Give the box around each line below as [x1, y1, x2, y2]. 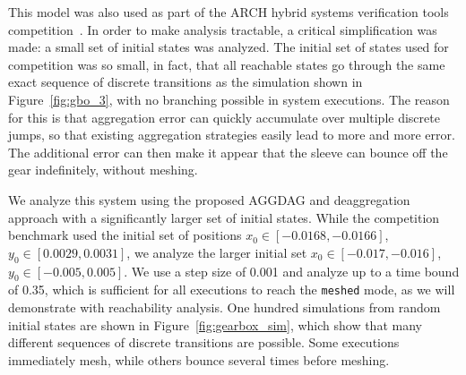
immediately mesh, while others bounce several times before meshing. [8, 350, 390, 369]
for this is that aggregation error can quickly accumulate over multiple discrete [8, 107, 440, 126]
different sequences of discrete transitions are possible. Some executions [8, 333, 400, 352]
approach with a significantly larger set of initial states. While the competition [8, 208, 440, 226]
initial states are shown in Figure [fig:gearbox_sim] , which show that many [8, 315, 422, 334]
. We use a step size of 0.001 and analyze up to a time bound [124, 261, 460, 280]
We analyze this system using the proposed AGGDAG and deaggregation [8, 190, 410, 209]
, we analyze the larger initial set [126, 243, 307, 261]
